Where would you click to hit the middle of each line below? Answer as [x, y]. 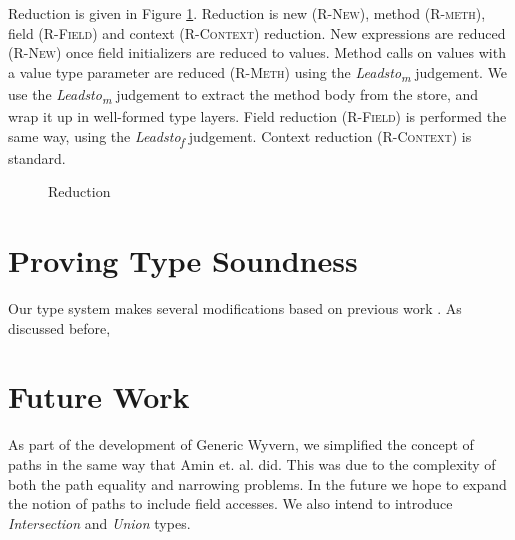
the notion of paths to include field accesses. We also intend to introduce [230, 503]
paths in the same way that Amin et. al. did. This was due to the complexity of [252, 463]
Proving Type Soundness [183, 260]
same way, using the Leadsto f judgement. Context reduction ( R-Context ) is [240, 137]
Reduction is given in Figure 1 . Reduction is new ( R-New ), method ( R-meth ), [247, 13]
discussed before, [59, 327]
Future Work [99, 396]
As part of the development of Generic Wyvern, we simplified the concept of [241, 444]
